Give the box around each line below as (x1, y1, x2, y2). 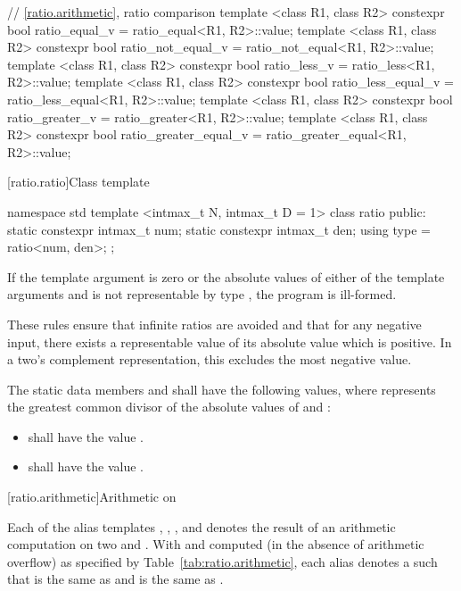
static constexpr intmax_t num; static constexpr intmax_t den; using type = (7, 220, 431, 238)
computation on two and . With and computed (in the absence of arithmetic (7, 535, 424, 554)
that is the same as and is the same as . (7, 570, 224, 588)
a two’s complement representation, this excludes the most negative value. (7, 350, 412, 369)
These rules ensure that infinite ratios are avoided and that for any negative (7, 314, 422, 333)
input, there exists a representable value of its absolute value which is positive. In (7, 332, 452, 351)
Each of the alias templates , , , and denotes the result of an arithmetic (7, 517, 396, 536)
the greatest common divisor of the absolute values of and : (7, 397, 331, 416)
